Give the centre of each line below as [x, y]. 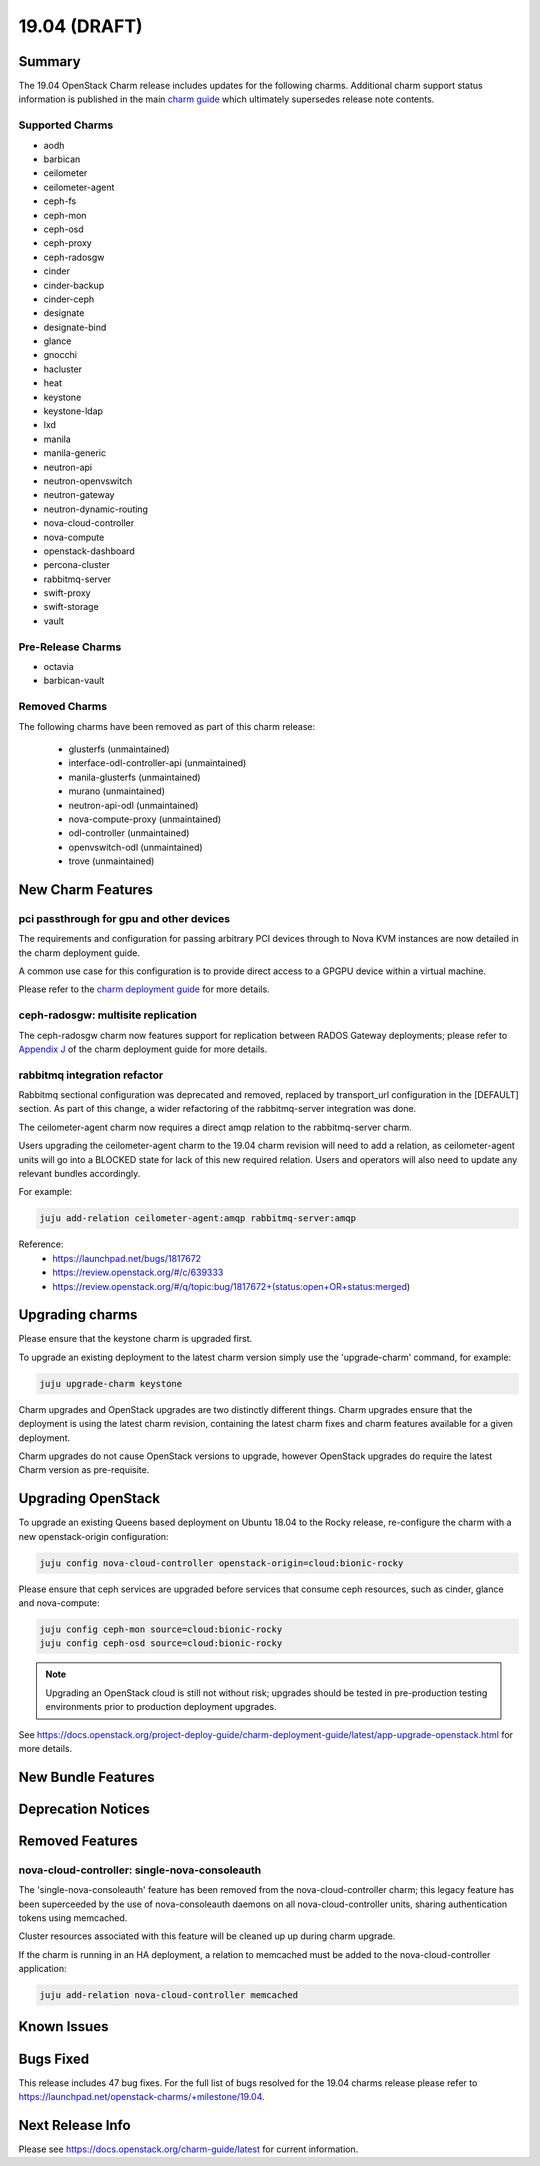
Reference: [41, 1244]
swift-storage [71, 607]
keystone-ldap [73, 411]
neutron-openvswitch [88, 481]
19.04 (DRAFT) [81, 26]
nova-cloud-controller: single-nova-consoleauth [140, 1870]
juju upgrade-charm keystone [111, 1383]
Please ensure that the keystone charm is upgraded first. [135, 1339]
